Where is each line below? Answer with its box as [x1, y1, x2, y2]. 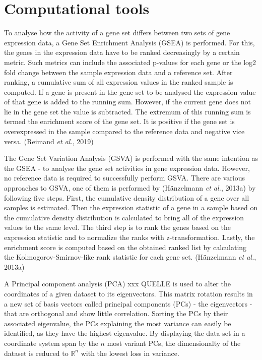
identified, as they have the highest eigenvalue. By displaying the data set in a [4, 328, 245, 338]
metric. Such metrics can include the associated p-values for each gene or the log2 [4, 56, 256, 67]
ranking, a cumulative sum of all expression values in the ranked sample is [4, 77, 233, 87]
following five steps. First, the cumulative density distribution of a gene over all [4, 192, 249, 203]
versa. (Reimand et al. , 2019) [4, 136, 94, 146]
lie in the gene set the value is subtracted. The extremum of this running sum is [4, 106, 251, 116]
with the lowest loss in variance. [81, 347, 179, 358]
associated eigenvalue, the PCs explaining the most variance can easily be [4, 318, 231, 328]
